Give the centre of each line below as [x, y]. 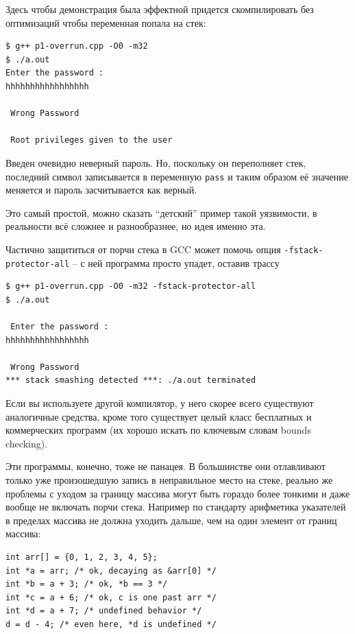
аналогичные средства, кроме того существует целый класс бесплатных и [159, 416]
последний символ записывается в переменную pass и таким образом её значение [177, 176]
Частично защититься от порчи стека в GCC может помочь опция [143, 249]
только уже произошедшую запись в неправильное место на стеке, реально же [169, 480]
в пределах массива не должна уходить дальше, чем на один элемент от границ [171, 520]
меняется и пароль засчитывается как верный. [101, 190]
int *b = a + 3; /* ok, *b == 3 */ [87, 584]
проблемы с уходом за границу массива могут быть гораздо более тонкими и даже [178, 493]
